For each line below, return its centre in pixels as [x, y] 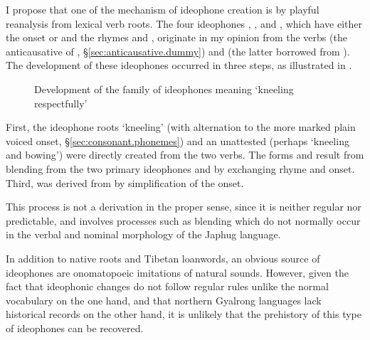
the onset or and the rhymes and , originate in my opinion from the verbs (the [176, 37]
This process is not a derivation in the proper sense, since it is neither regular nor [184, 207]
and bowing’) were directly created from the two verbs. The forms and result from [185, 155]
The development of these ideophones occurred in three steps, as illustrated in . [179, 65]
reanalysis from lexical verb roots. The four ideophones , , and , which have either [184, 23]
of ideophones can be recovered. [75, 328]
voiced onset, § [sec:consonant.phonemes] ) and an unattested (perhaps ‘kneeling [178, 140]
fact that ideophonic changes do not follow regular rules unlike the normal [167, 286]
